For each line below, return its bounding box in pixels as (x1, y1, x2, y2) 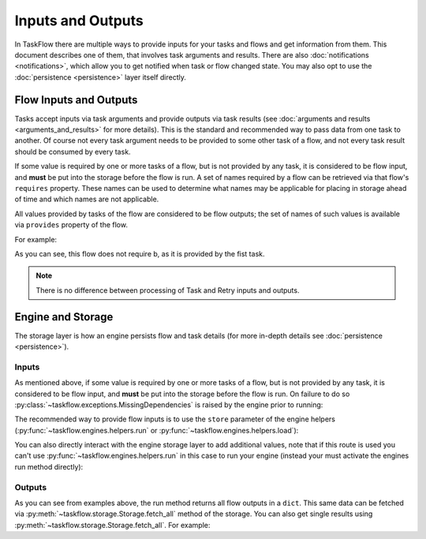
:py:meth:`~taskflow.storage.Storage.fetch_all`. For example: (14, 520, 211, 530)
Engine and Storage (14, 310, 114, 324)
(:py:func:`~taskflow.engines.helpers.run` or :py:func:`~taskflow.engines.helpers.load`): (14, 425, 299, 435)
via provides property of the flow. (14, 220, 128, 230)
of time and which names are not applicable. (14, 194, 159, 204)
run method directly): (14, 462, 84, 471)
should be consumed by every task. (14, 147, 131, 156)
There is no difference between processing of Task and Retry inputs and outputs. (35, 285, 300, 295)
